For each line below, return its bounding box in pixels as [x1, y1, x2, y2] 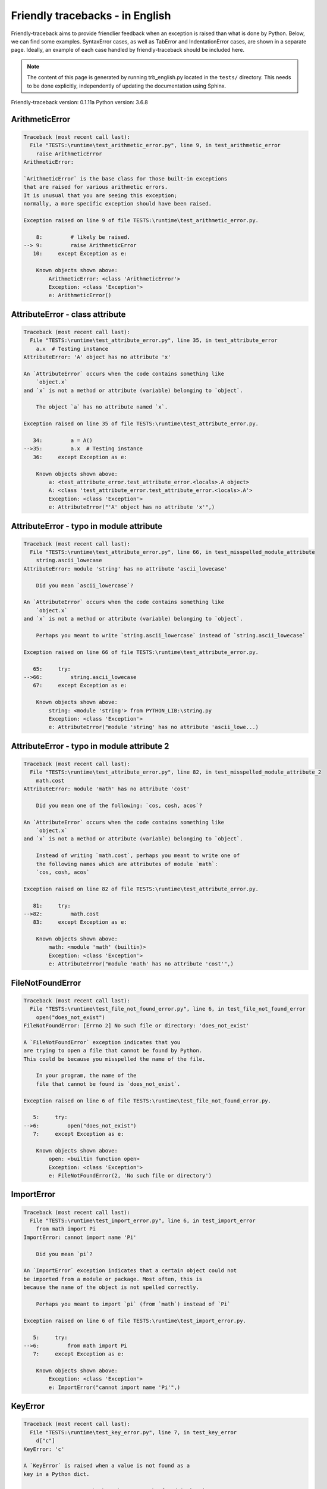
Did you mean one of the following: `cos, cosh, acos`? [36, 802, 203, 809]
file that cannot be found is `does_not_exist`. [36, 1080, 181, 1087]
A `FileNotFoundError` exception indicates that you [23, 1039, 181, 1045]
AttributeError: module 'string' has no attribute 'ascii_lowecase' [23, 565, 228, 572]
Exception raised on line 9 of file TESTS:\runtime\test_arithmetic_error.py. [23, 217, 259, 223]
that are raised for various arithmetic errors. [23, 183, 168, 191]
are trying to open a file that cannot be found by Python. [23, 1047, 203, 1054]
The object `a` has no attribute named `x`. [36, 404, 168, 410]
